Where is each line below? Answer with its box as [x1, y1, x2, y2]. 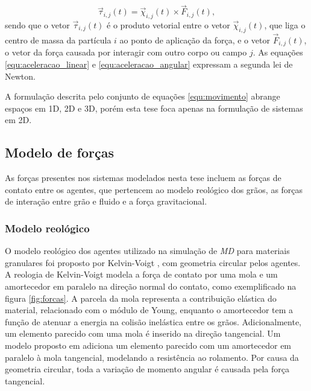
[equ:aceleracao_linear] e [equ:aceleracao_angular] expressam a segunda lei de [5, 58, 293, 71]
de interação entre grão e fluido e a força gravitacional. [5, 195, 207, 208]
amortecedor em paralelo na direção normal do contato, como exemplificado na [5, 280, 297, 293]
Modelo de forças [5, 143, 114, 162]
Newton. [5, 69, 36, 82]
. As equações [253, 46, 303, 59]
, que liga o [264, 19, 306, 31]
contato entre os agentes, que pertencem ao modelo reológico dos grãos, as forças [5, 183, 303, 195]
